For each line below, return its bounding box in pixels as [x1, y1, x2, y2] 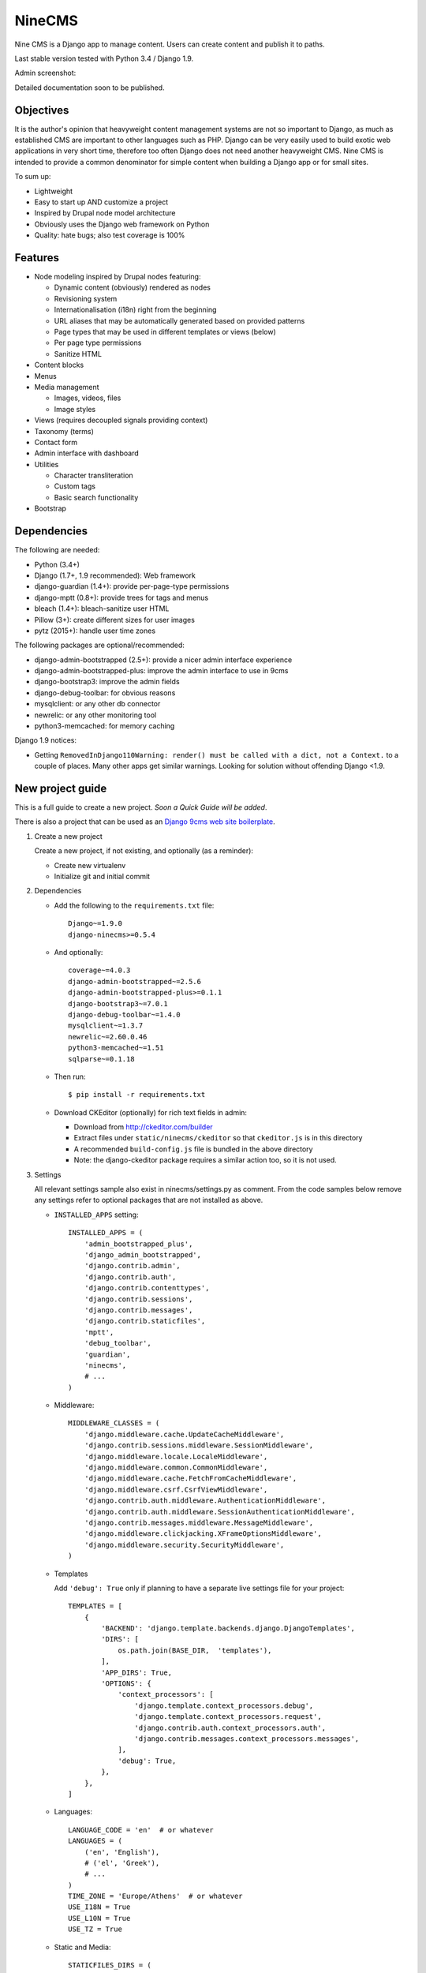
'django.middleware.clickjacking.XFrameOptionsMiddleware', [84, 1529, 323, 1538]
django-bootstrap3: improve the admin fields [34, 677, 181, 687]
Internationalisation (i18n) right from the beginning [54, 305, 217, 315]
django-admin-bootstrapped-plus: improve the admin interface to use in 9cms [34, 666, 289, 676]
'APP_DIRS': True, [101, 1668, 173, 1677]
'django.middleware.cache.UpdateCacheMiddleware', [84, 1429, 285, 1439]
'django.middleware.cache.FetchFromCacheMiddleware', [84, 1474, 297, 1483]
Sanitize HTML [54, 349, 103, 358]
